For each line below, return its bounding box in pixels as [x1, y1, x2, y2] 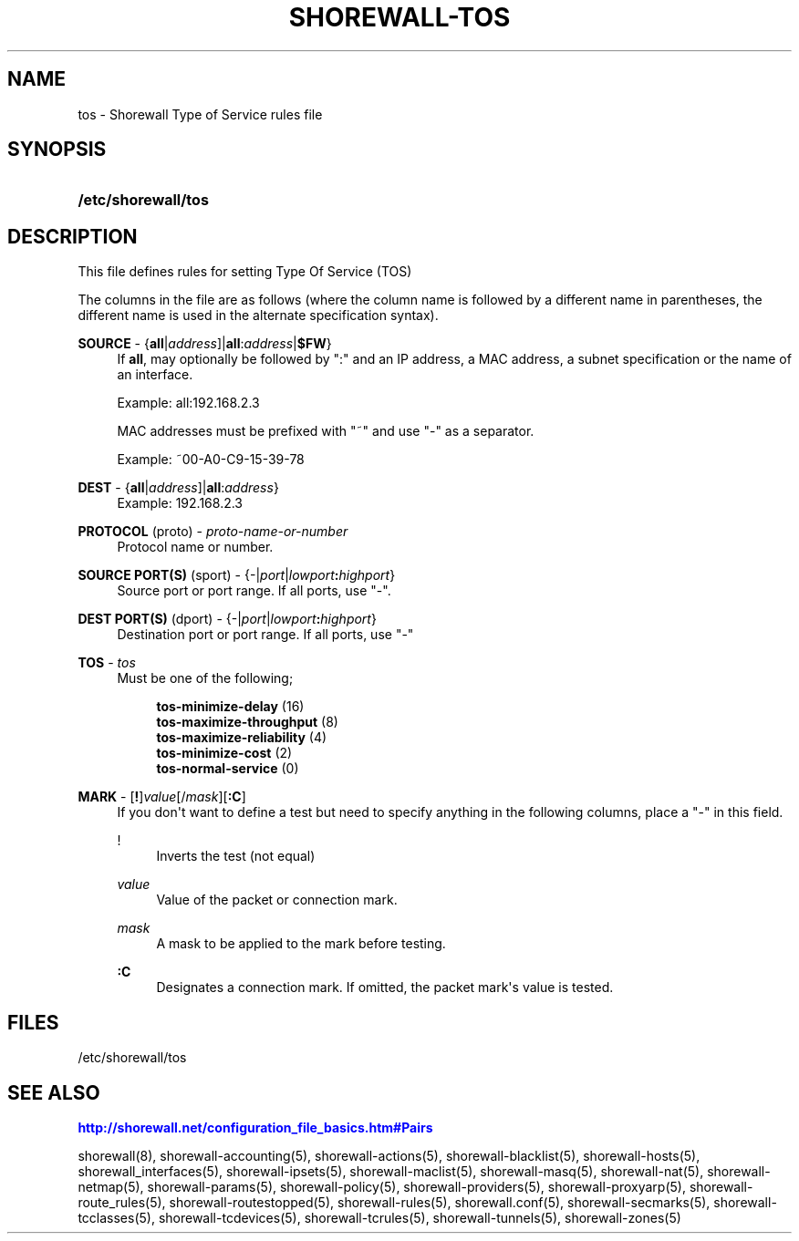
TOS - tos [78, 655, 136, 671]
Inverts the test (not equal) [156, 848, 316, 864]
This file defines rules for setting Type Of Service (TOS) [78, 264, 412, 280]
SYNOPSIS [7, 138, 107, 161]
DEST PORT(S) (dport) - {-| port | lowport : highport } [78, 611, 377, 627]
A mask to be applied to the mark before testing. [156, 936, 446, 952]
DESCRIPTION [7, 224, 138, 248]
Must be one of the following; [117, 670, 294, 687]
